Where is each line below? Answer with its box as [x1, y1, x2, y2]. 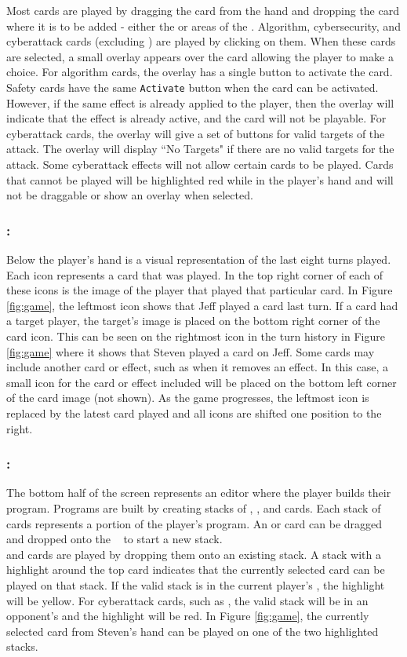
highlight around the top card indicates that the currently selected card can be [6, 561, 385, 578]
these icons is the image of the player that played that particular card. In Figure [6, 282, 393, 298]
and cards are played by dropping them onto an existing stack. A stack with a [6, 546, 381, 562]
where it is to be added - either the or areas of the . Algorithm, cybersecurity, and [6, 17, 401, 34]
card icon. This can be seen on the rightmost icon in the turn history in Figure [6, 327, 385, 344]
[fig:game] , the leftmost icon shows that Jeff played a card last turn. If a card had [6, 297, 398, 313]
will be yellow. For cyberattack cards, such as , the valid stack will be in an [6, 592, 369, 608]
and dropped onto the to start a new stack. [6, 531, 223, 547]
